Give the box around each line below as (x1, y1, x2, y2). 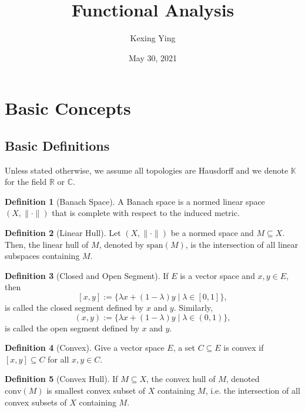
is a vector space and (180, 269, 255, 281)
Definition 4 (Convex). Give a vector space (5, 341, 165, 354)
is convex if (223, 341, 264, 354)
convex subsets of (5, 396, 67, 408)
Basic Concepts (5, 96, 131, 120)
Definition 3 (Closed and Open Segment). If (5, 269, 169, 281)
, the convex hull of (146, 373, 216, 385)
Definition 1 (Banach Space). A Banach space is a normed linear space (5, 195, 265, 207)
